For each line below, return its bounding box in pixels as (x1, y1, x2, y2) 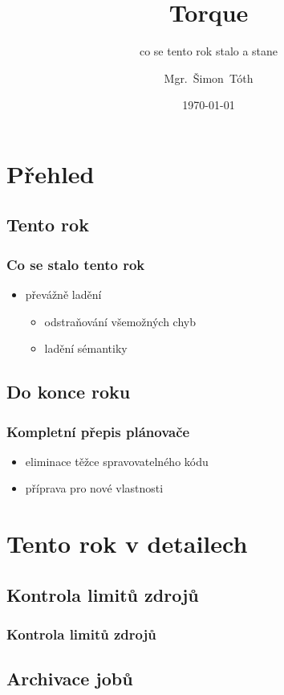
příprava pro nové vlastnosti (25, 480, 164, 497)
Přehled (6, 157, 95, 190)
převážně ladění (25, 286, 102, 303)
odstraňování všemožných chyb (44, 313, 197, 329)
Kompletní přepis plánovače (6, 421, 190, 441)
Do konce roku (6, 379, 131, 404)
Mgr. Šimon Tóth (164, 69, 254, 86)
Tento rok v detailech (6, 527, 248, 560)
